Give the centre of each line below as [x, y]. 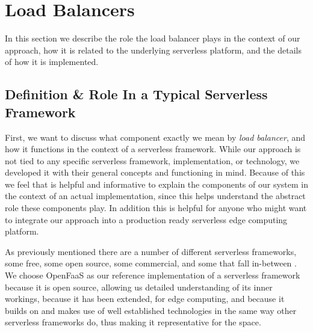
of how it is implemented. [52, 62]
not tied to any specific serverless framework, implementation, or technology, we [152, 160]
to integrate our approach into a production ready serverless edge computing [146, 219]
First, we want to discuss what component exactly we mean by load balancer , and [155, 137]
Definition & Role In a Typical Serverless [136, 94]
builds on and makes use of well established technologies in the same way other [151, 310]
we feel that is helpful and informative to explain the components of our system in [156, 184]
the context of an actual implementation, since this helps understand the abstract [155, 196]
